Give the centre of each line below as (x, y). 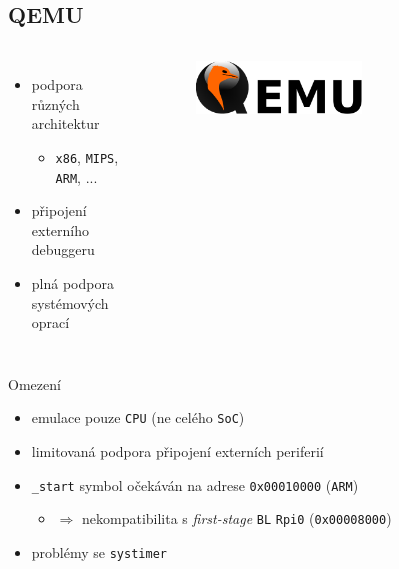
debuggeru (63, 249)
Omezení (34, 383)
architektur (65, 123)
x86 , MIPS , (87, 156)
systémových (70, 302)
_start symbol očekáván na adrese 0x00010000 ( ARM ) (195, 484)
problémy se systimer (99, 552)
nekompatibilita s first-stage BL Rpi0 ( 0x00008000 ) (236, 518)
